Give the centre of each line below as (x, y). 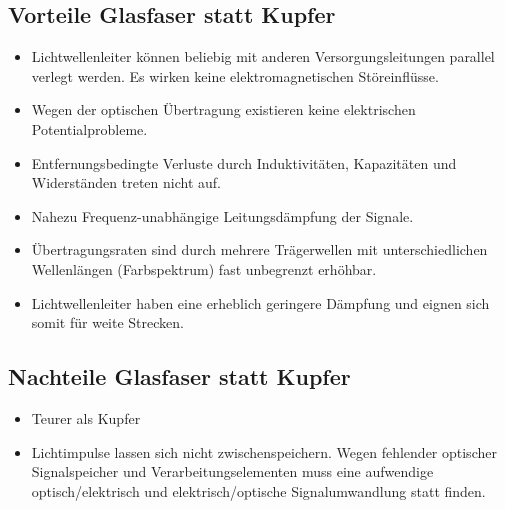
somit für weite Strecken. (107, 322)
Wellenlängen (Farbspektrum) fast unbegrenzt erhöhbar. (204, 268)
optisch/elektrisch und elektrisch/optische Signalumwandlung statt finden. (258, 490)
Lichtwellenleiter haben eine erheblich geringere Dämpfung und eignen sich (260, 302)
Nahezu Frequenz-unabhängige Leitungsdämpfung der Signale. (222, 215)
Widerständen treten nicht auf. (126, 182)
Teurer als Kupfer (86, 417)
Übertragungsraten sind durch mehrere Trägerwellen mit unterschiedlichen (259, 249)
